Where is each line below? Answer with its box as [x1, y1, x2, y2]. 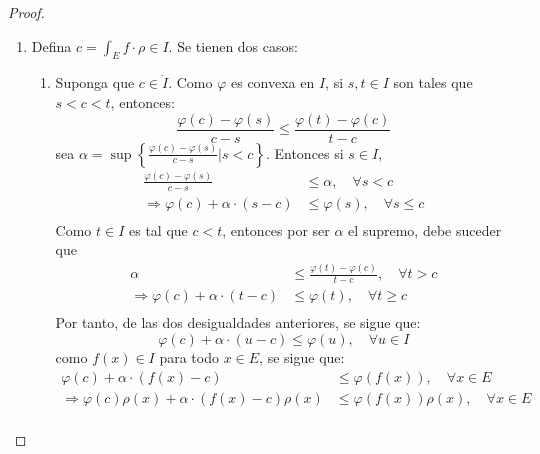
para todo [159, 346, 219, 367]
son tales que [393, 72, 473, 93]
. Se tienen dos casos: [168, 35, 298, 56]
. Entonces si [265, 142, 344, 163]
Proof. [8, 2, 45, 22]
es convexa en [230, 72, 315, 93]
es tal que [129, 219, 188, 240]
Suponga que [55, 72, 135, 93]
